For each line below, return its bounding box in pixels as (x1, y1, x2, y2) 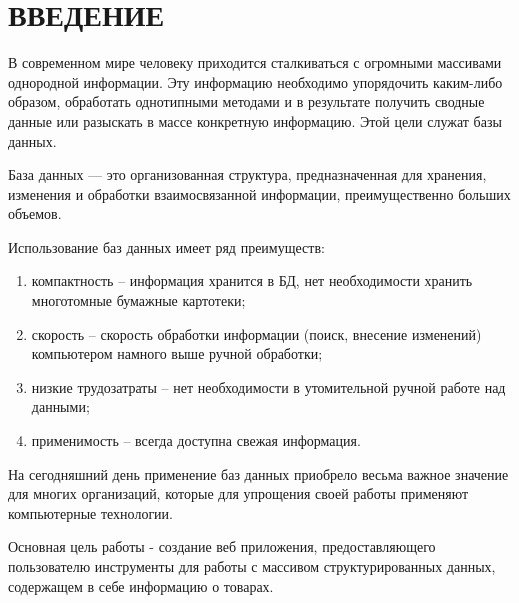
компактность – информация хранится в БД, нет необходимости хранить (31, 270, 473, 291)
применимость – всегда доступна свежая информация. (31, 430, 361, 451)
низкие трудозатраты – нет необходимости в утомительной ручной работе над (31, 376, 506, 397)
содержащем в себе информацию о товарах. (8, 575, 274, 596)
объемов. (8, 203, 62, 224)
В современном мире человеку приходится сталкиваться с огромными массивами (8, 52, 502, 73)
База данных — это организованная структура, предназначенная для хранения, (8, 164, 487, 185)
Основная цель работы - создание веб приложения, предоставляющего (8, 536, 436, 557)
